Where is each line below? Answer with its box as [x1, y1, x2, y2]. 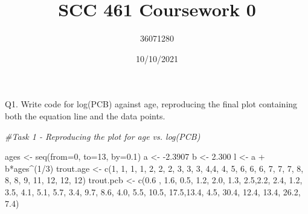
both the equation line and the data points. [5, 109, 165, 122]
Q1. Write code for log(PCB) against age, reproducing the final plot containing [5, 98, 298, 110]
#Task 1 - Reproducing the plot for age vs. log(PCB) [5, 130, 201, 142]
